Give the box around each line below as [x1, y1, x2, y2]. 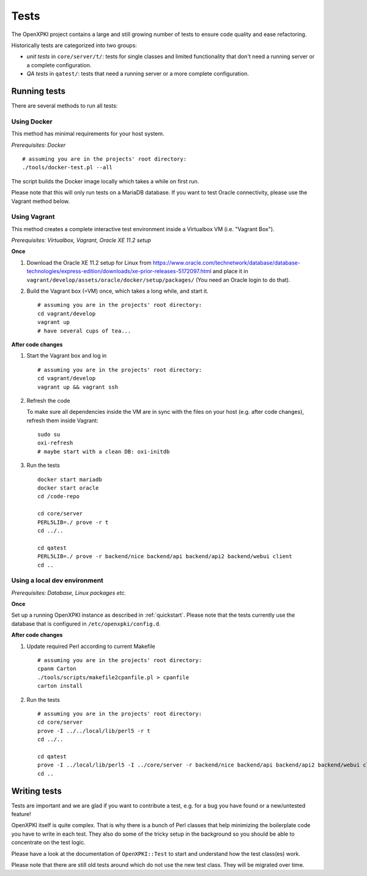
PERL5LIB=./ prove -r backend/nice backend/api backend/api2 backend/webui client [37, 553, 292, 560]
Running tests [11, 86, 66, 96]
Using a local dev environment [11, 576, 104, 585]
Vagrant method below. [11, 197, 70, 205]
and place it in [212, 268, 248, 275]
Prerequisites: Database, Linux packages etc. [11, 589, 127, 596]
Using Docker [11, 117, 53, 125]
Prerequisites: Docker [11, 141, 66, 149]
